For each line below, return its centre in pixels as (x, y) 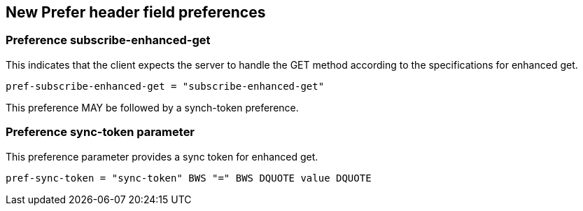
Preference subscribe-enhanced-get (108, 40)
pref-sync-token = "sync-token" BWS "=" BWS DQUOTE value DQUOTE (189, 178)
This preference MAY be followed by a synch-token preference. (152, 107)
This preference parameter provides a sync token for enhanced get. (162, 156)
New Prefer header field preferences (136, 12)
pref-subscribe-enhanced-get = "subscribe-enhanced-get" (165, 86)
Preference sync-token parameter (100, 132)
